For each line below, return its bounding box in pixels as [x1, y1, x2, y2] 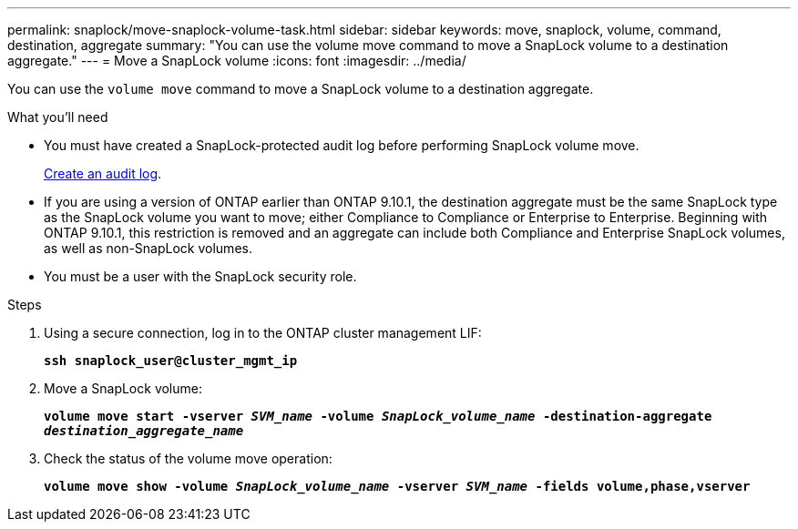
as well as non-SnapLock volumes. [44, 240, 252, 256]
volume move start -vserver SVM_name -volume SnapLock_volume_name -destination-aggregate [44, 409, 712, 423]
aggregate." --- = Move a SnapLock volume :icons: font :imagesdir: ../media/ [7, 53, 466, 68]
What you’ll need [7, 109, 108, 125]
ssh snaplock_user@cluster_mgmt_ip [44, 353, 298, 368]
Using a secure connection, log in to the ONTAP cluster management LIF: [44, 325, 482, 341]
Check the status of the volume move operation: [44, 451, 332, 466]
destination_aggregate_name [44, 423, 244, 438]
